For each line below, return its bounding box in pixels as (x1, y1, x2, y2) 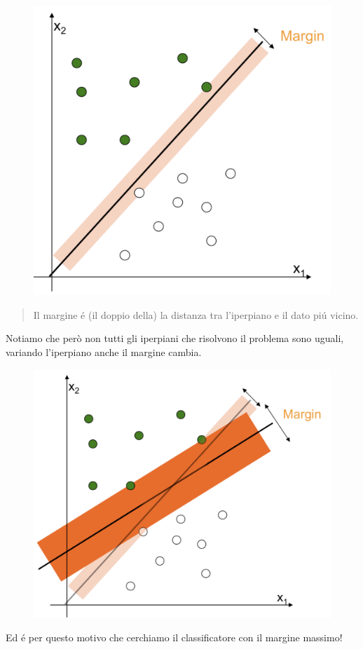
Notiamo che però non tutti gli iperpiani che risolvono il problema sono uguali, (6, 331, 344, 346)
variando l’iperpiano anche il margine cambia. (6, 345, 202, 360)
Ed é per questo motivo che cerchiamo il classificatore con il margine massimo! (6, 630, 343, 645)
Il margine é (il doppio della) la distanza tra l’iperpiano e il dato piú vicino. (33, 307, 359, 322)
